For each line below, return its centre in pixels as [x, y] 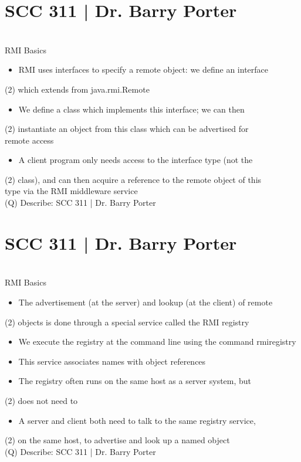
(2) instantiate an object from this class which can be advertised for [127, 129]
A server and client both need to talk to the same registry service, [137, 420]
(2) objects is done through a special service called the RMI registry [127, 322]
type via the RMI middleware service [71, 191]
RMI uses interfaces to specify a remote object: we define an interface [143, 69]
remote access [29, 140]
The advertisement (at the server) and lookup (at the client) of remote [146, 302]
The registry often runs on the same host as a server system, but [135, 381]
